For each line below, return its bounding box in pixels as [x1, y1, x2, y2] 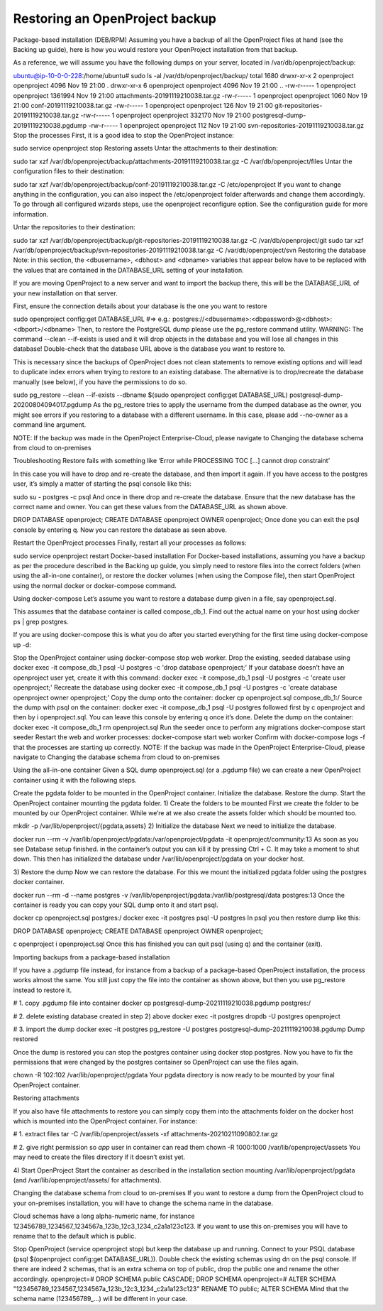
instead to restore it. [13, 986, 72, 994]
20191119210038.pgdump [13, 121, 87, 129]
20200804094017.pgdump [13, 401, 92, 409]
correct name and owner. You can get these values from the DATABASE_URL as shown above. [13, 502, 288, 511]
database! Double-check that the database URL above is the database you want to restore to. [13, 344, 287, 353]
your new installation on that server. [13, 288, 118, 298]
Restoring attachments [13, 1094, 79, 1102]
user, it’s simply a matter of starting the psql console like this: [13, 479, 191, 488]
